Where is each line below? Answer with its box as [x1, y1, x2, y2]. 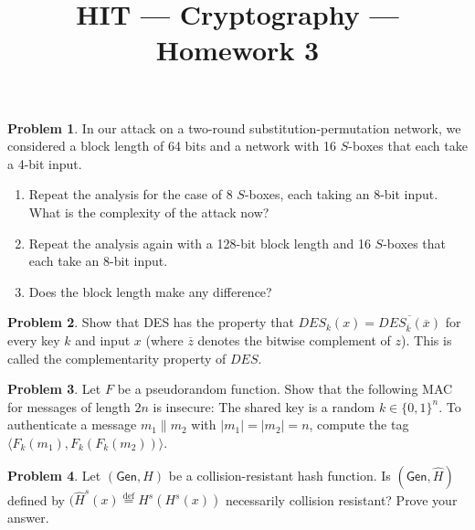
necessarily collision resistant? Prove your [225, 490, 458, 509]
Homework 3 [155, 31, 320, 69]
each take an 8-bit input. [28, 251, 168, 270]
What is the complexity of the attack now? [28, 202, 269, 221]
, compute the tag [309, 415, 409, 434]
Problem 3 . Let [7, 379, 101, 398]
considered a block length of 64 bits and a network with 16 [7, 136, 336, 155]
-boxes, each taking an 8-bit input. [244, 185, 438, 204]
